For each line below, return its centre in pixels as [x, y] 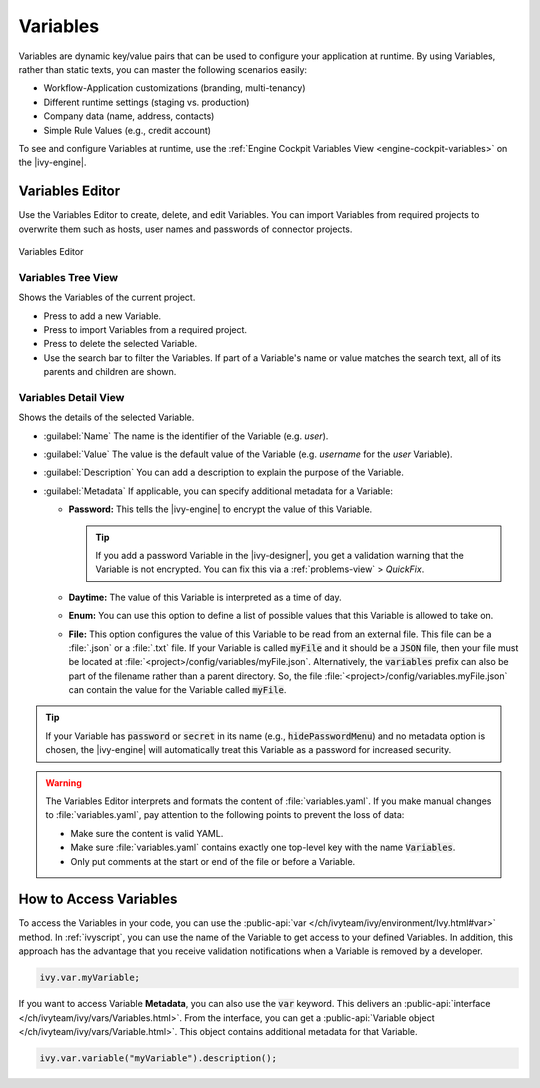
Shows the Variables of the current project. [107, 297]
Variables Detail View [71, 397]
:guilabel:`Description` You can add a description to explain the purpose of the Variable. [223, 472]
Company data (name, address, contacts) [129, 116]
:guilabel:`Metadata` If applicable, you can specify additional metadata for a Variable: [218, 491]
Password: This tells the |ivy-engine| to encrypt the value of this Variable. [220, 509]
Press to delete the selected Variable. [120, 344]
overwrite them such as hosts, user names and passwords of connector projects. [185, 229]
